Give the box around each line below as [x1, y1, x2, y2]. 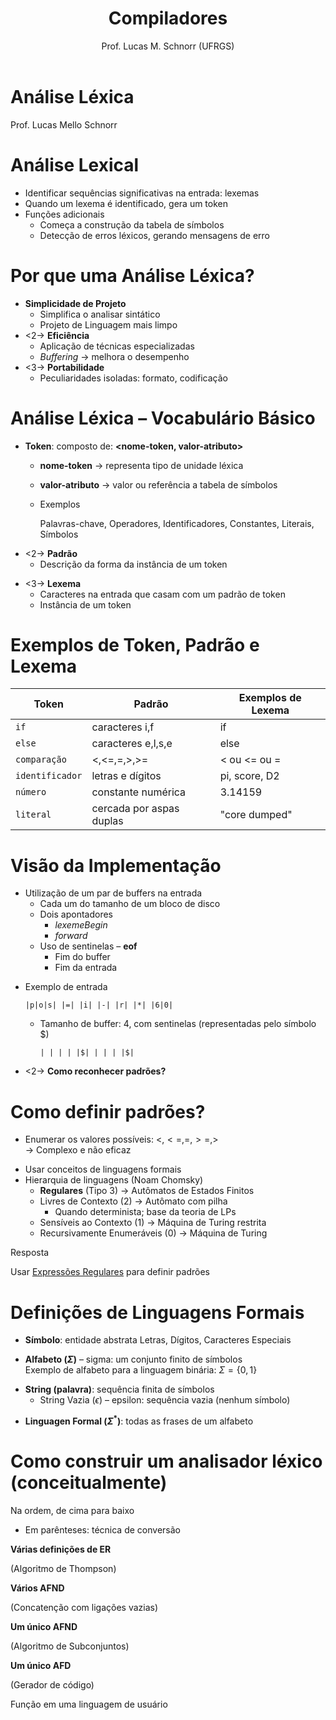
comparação [15, 754, 67, 766]
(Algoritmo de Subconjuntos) [10, 1640, 130, 1652]
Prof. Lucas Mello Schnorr [10, 118, 118, 131]
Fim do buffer [54, 951, 111, 963]
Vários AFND [10, 1582, 65, 1594]
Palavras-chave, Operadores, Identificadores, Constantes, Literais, [39, 517, 315, 529]
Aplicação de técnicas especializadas [39, 340, 195, 352]
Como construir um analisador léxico [10, 1450, 323, 1473]
